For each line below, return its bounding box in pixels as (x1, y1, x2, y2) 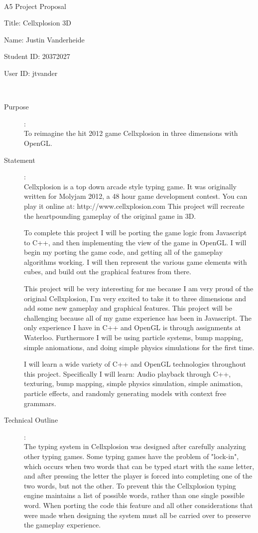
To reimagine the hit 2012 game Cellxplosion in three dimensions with (24, 128, 238, 138)
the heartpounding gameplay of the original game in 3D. (24, 210, 196, 221)
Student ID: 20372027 (4, 51, 70, 61)
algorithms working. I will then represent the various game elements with (24, 256, 247, 267)
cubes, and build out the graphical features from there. (24, 266, 191, 277)
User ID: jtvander (4, 67, 58, 78)
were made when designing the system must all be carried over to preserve (24, 510, 251, 520)
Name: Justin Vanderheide (4, 34, 85, 44)
